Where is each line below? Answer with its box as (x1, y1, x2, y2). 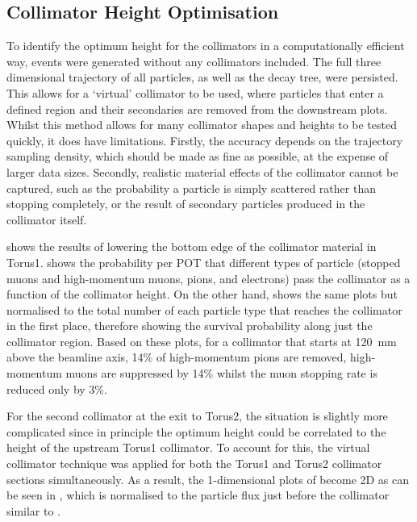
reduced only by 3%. (6, 380, 107, 397)
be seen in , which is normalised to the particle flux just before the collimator (6, 487, 390, 503)
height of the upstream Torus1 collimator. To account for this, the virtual (6, 439, 370, 456)
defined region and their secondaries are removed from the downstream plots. (6, 100, 388, 117)
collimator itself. (6, 211, 87, 228)
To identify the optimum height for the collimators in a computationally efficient (6, 37, 405, 54)
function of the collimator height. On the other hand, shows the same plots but (6, 286, 398, 303)
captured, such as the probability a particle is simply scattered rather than (6, 179, 376, 196)
